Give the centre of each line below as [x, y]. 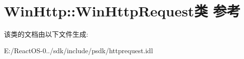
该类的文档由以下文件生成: [46, 34]
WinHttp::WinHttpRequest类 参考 [122, 11]
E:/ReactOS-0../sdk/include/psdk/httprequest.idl [79, 50]
